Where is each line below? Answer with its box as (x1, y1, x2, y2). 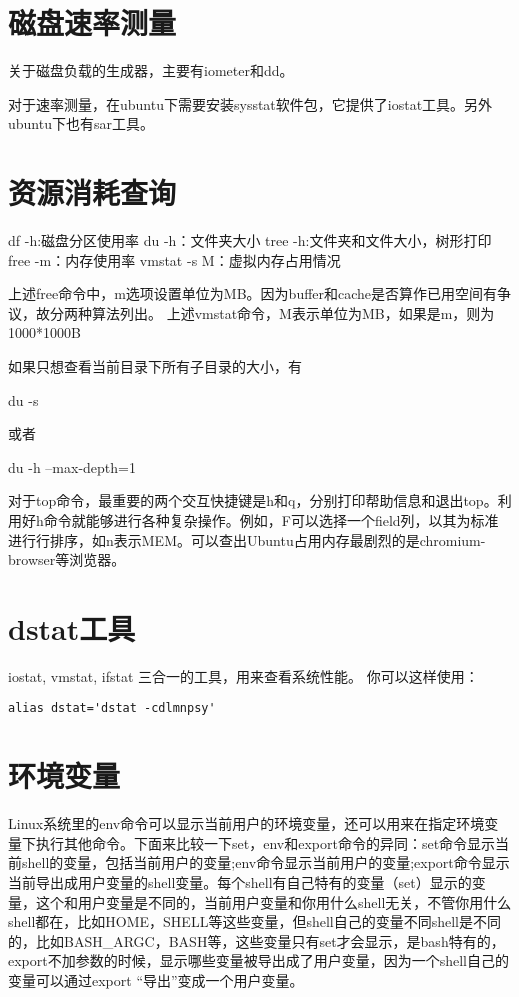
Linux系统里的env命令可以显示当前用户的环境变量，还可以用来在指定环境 (8, 813, 485, 834)
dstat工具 (8, 607, 136, 648)
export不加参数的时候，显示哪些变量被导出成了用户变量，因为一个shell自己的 (8, 950, 510, 971)
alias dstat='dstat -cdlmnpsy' (8, 701, 216, 716)
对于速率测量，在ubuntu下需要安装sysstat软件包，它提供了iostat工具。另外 (8, 93, 493, 114)
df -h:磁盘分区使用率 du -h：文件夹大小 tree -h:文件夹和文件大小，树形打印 (8, 230, 492, 251)
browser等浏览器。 (8, 549, 126, 570)
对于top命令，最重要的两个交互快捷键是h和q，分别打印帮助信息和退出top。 (8, 490, 498, 511)
